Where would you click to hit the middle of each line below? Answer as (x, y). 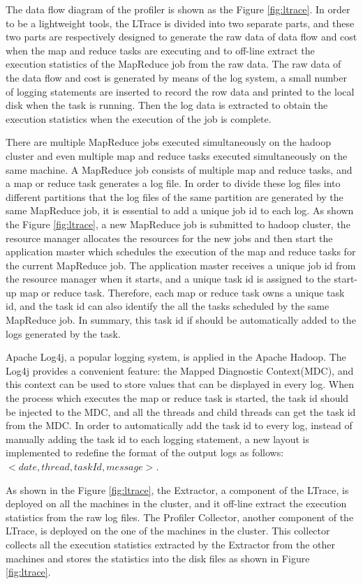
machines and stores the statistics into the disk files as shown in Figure (158, 558)
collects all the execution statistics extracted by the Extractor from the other (170, 544)
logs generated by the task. (63, 333)
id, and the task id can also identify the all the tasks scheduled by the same (168, 306)
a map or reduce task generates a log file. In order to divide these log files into (173, 183)
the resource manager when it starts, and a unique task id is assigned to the (168, 279)
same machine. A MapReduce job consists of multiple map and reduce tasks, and (179, 169)
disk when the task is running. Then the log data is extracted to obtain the (167, 105)
